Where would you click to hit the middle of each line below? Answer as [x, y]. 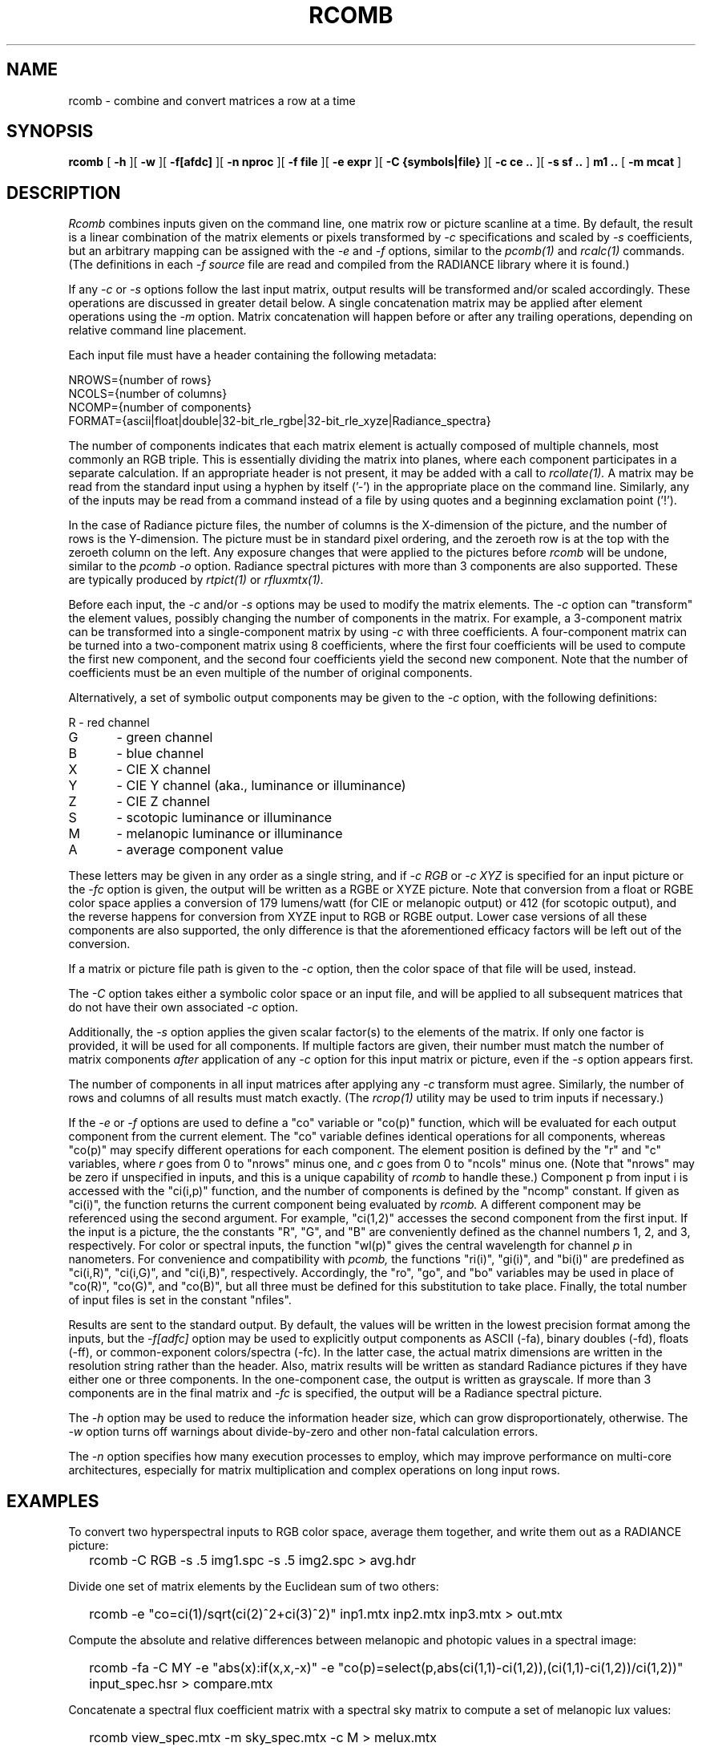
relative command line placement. [157, 330]
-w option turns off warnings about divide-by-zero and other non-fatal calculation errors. [303, 1432]
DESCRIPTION [64, 193]
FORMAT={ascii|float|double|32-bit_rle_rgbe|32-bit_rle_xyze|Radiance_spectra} [280, 421]
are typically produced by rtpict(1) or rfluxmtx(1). [196, 580]
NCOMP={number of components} [160, 407]
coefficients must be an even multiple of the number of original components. [270, 673]
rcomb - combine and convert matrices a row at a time [212, 100]
